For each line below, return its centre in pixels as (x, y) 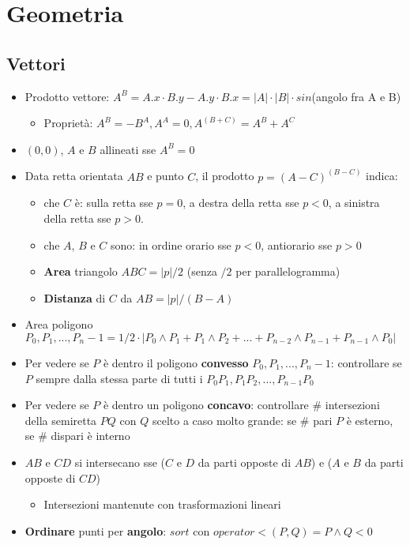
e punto (166, 176)
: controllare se (366, 362)
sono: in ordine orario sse (171, 244)
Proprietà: (68, 123)
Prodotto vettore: (67, 96)
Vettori (36, 63)
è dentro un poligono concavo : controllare (206, 405)
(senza (202, 271)
